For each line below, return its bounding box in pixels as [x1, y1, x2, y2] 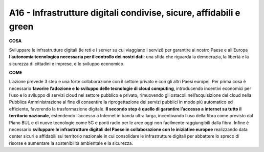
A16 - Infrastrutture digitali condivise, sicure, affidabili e [9, 7, 241, 18]
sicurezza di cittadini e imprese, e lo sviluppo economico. [9, 61, 125, 66]
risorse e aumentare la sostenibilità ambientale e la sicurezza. [9, 140, 133, 146]
